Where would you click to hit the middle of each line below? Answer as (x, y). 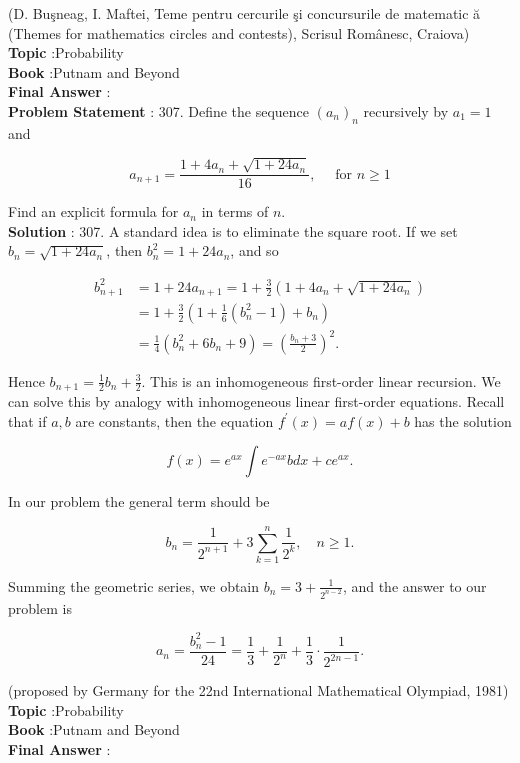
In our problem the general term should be (139, 501)
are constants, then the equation (174, 420)
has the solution (463, 420)
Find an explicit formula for (93, 211)
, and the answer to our (414, 585)
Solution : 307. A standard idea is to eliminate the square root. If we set (233, 230)
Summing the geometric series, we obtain (134, 585)
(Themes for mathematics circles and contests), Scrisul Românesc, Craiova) (239, 32)
